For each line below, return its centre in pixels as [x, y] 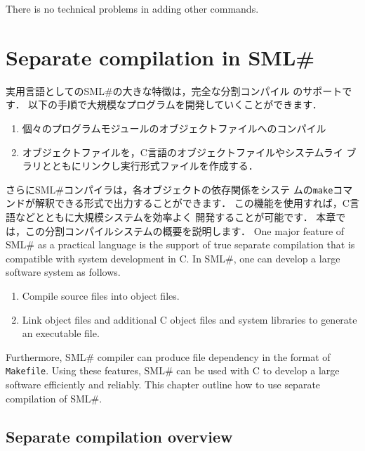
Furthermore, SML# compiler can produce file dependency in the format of [168, 356]
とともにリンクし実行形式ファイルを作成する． [150, 166]
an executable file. [61, 333]
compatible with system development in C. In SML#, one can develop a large [173, 258]
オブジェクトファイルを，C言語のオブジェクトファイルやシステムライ [182, 152]
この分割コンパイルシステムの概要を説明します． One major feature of [185, 230]
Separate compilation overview [119, 436]
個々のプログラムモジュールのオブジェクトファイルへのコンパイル [174, 128]
